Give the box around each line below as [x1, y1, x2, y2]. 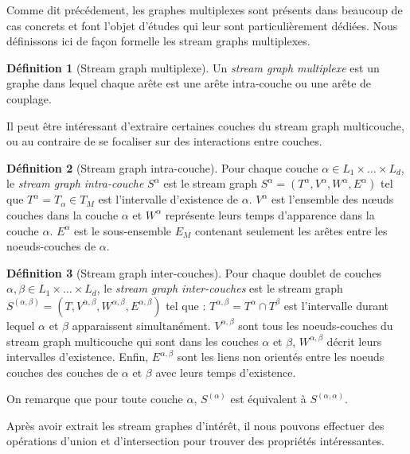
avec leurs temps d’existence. [155, 363, 296, 380]
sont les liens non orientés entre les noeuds [177, 348, 385, 365]
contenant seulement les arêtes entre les [195, 222, 388, 239]
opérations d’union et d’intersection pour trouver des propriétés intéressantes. [6, 433, 385, 449]
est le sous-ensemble [74, 222, 172, 239]
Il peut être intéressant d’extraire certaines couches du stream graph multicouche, [6, 117, 404, 134]
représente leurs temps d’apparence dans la [165, 206, 375, 223]
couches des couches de [6, 363, 119, 380]
